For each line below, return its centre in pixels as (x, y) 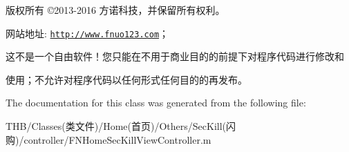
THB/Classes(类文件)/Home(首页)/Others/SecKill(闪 (121, 126)
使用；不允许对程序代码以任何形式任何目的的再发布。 (126, 79)
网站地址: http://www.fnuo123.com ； (87, 33)
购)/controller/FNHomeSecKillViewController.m (109, 139)
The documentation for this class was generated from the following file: (156, 103)
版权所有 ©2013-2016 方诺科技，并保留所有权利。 (115, 10)
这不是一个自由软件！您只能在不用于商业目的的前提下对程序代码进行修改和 (175, 56)
